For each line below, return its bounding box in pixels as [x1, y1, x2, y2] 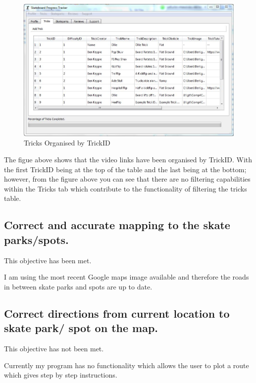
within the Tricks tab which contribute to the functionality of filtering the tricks [4, 183, 247, 193]
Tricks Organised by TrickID [24, 138, 110, 148]
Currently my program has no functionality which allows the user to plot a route [4, 360, 249, 370]
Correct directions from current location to [4, 305, 230, 321]
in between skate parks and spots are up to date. [4, 281, 153, 291]
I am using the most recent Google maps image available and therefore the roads [4, 272, 249, 282]
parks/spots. [4, 232, 69, 247]
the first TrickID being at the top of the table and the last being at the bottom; [4, 164, 247, 174]
